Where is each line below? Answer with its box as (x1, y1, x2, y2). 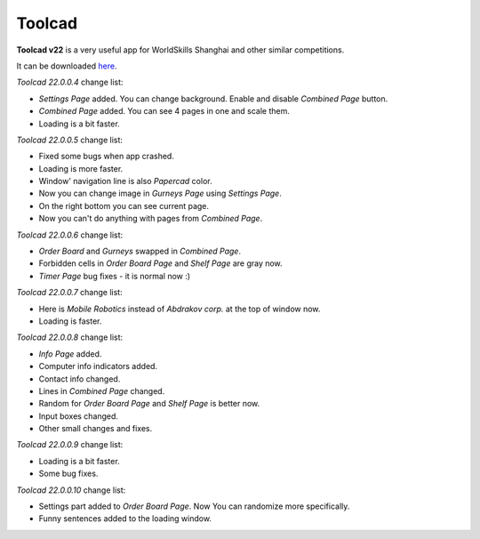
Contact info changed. (38, 374, 121, 384)
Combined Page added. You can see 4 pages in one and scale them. (38, 106, 291, 117)
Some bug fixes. (38, 468, 99, 479)
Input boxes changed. (38, 410, 119, 422)
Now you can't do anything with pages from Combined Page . (38, 213, 263, 224)
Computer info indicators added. (38, 361, 158, 372)
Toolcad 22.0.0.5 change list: (16, 134, 124, 145)
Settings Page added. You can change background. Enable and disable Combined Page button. (38, 93, 388, 104)
